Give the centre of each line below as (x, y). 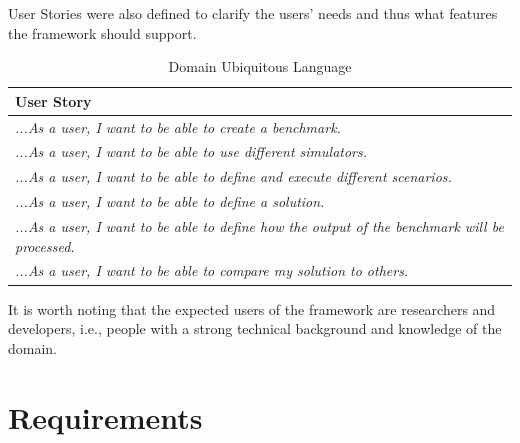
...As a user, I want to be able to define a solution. (170, 201)
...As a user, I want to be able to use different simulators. (191, 151)
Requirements (105, 416)
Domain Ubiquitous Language (260, 66)
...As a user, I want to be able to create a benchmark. (178, 126)
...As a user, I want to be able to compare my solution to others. (212, 270)
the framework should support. (102, 32)
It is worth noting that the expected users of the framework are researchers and (252, 308)
